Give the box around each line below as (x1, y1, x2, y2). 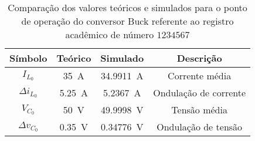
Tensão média (171, 103, 227, 116)
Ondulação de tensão (157, 120, 243, 133)
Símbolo (9, 51, 47, 65)
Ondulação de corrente (153, 86, 246, 99)
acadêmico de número (65, 28, 154, 41)
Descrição (176, 51, 222, 65)
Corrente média (168, 69, 232, 82)
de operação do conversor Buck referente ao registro (21, 14, 234, 28)
